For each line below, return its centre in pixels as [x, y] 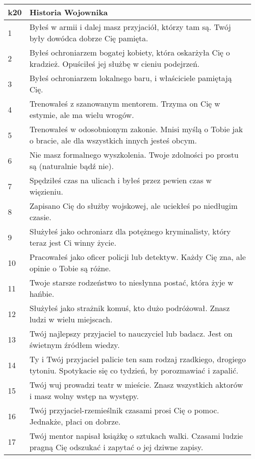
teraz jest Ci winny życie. [73, 243]
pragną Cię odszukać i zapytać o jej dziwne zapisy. [116, 447]
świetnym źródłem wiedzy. [75, 345]
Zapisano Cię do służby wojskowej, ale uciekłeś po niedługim [134, 206]
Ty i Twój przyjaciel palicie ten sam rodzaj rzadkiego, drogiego [138, 359]
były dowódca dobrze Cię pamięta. [89, 38]
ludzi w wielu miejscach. [71, 319]
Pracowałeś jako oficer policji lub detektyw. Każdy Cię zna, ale [138, 257]
